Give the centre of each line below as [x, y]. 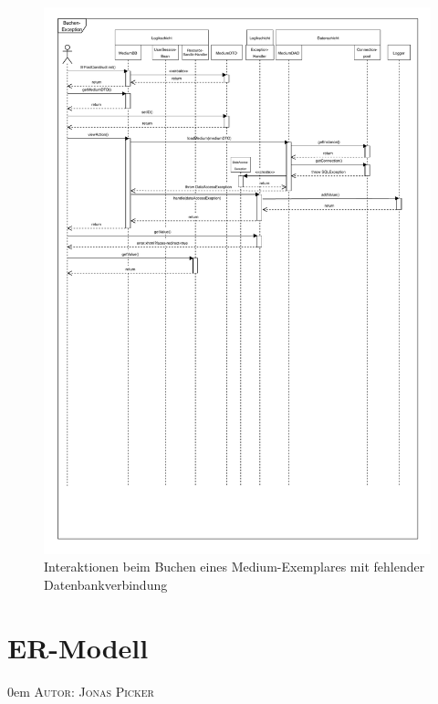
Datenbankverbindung [106, 585]
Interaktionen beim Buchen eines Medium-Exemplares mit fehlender [235, 567]
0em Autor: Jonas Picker [81, 691]
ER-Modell [78, 647]
